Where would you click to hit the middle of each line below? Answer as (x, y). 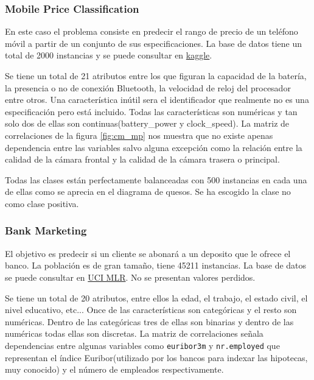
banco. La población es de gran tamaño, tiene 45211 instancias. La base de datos (156, 265)
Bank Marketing (46, 230)
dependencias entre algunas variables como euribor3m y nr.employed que (142, 345)
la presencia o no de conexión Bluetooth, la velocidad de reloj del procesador (148, 87)
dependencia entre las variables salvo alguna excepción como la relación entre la (154, 147)
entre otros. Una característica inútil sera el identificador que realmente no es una (157, 100)
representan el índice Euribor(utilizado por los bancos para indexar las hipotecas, (156, 357)
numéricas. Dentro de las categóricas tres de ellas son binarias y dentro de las (149, 321)
